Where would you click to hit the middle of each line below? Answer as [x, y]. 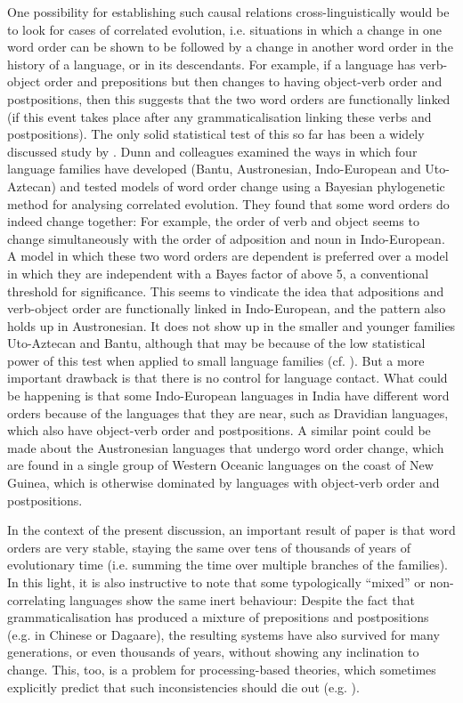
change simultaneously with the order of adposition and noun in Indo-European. [226, 238]
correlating [37, 599]
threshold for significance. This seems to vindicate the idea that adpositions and [226, 291]
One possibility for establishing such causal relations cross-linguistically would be [228, 12]
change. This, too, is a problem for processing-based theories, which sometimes [222, 669]
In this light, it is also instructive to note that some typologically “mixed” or [216, 582]
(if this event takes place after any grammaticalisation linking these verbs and [219, 116]
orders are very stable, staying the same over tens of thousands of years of [209, 547]
